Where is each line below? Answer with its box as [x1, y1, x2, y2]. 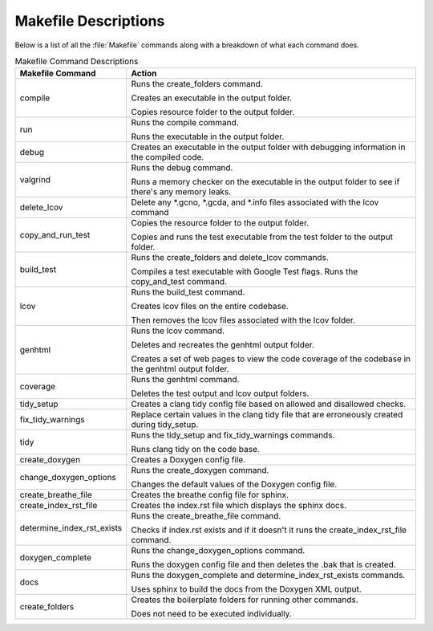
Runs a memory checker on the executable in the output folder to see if [131, 177, 400, 188]
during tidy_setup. [131, 419, 199, 430]
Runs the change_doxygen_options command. [131, 545, 306, 556]
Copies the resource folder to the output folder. [131, 218, 310, 229]
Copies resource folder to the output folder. [131, 107, 295, 118]
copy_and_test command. [131, 276, 228, 287]
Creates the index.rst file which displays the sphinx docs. [131, 500, 347, 511]
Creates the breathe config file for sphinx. [131, 490, 289, 501]
